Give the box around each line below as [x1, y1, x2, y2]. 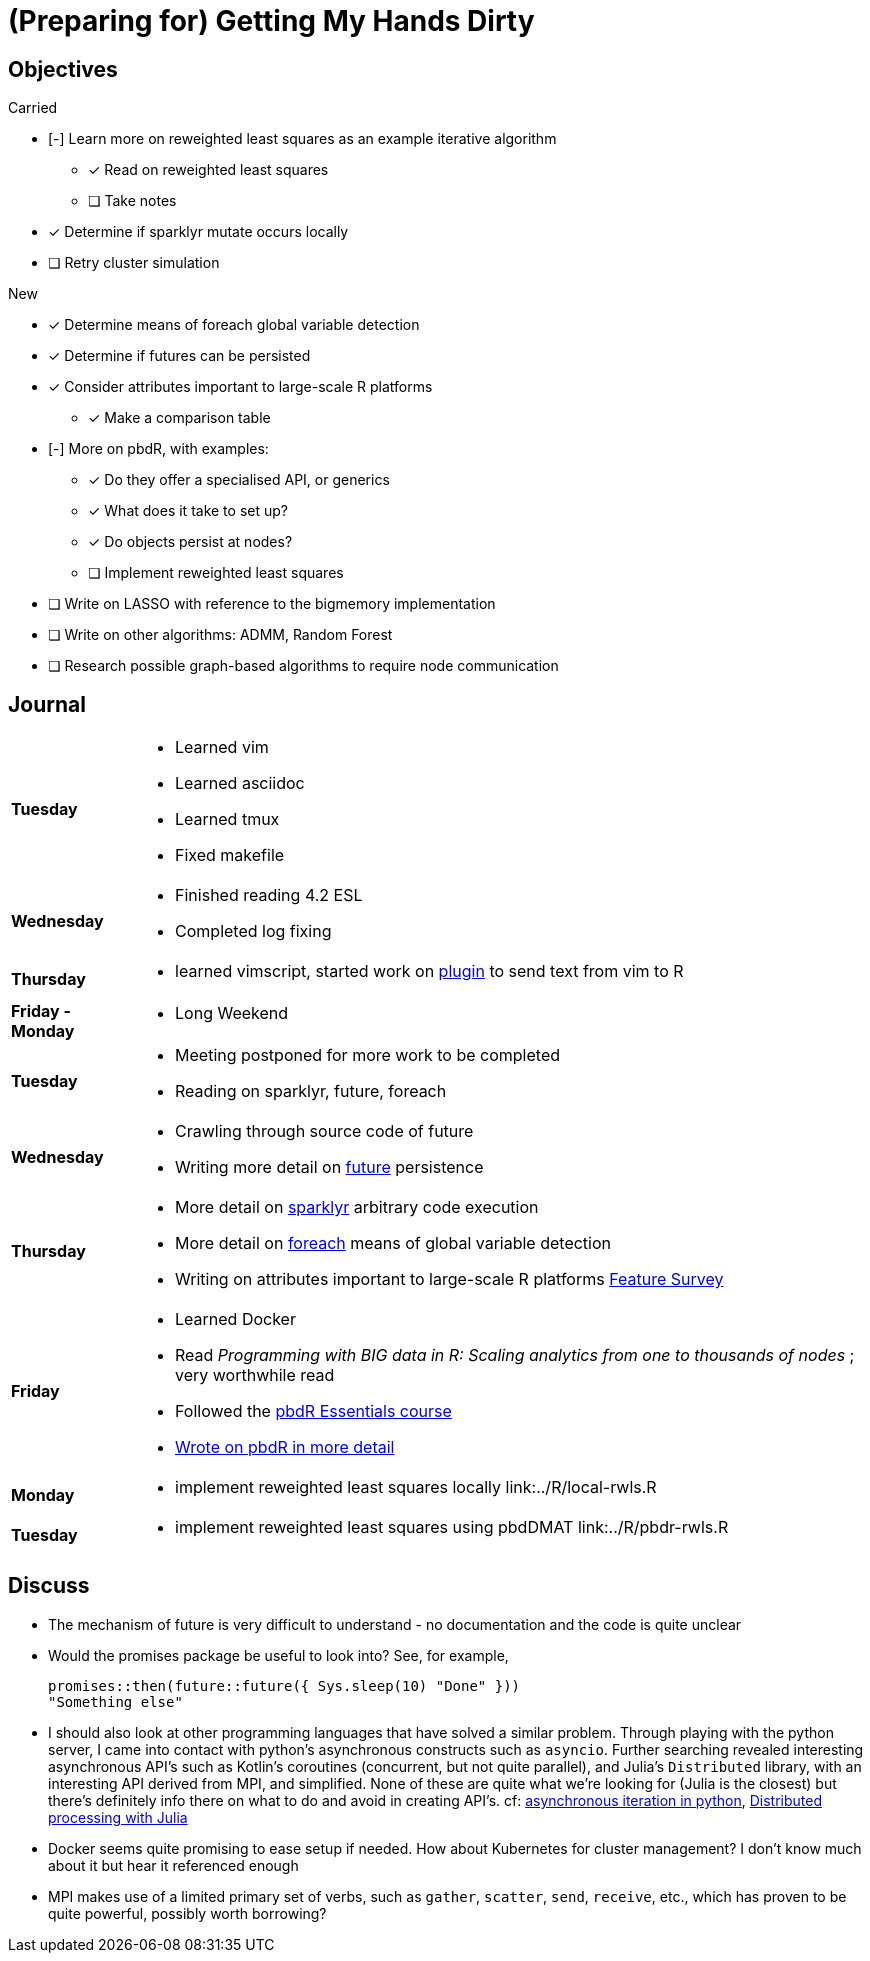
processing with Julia [48, 1808, 188, 1826]
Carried [8, 99, 58, 117]
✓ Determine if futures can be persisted [48, 347, 311, 365]
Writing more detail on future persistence [175, 1157, 484, 1178]
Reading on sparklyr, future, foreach [175, 1081, 447, 1102]
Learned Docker [175, 1309, 296, 1330]
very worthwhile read [175, 1365, 335, 1386]
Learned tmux [175, 809, 280, 830]
